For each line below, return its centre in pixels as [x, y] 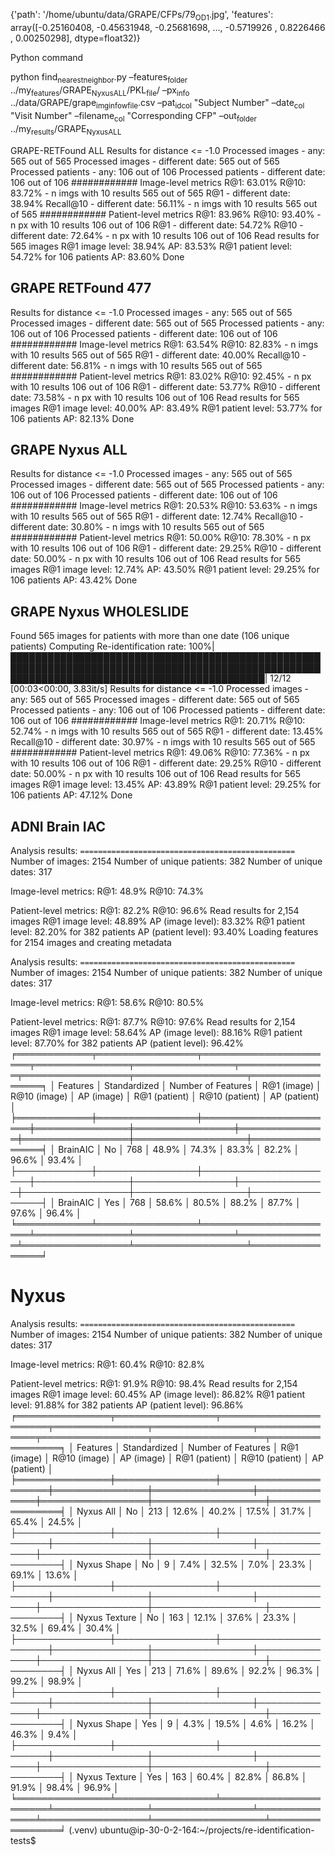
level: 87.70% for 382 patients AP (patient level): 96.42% [127, 1043]
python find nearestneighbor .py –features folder [99, 77]
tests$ [23, 1840]
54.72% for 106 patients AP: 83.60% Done [97, 256]
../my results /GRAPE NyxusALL [66, 129]
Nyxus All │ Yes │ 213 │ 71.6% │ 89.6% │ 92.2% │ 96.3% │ [199, 1670]
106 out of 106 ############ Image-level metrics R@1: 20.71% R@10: [158, 721]
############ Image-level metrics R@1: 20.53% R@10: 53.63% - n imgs [164, 506]
